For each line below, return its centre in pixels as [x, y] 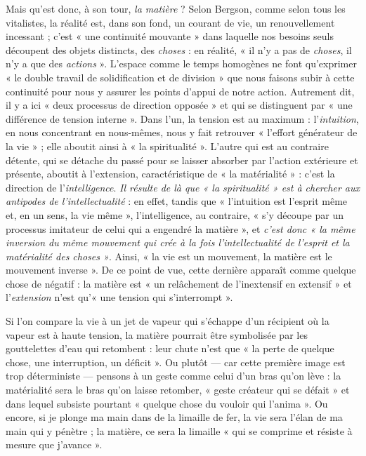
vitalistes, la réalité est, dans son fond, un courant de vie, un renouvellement [170, 22]
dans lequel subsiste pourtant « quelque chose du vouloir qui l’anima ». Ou [167, 403]
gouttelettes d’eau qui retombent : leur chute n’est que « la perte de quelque [170, 348]
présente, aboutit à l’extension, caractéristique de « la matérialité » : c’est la [170, 174]
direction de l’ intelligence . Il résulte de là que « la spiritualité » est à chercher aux [183, 187]
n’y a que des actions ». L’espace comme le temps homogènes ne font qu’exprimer [181, 63]
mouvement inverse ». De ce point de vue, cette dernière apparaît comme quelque [181, 270]
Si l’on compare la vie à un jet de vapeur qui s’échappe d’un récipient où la [168, 321]
